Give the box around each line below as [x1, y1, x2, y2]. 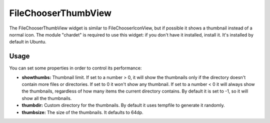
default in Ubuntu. [9, 39, 46, 45]
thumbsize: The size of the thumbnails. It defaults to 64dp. [21, 109, 143, 115]
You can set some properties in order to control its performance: [9, 65, 142, 71]
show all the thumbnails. [21, 95, 72, 101]
